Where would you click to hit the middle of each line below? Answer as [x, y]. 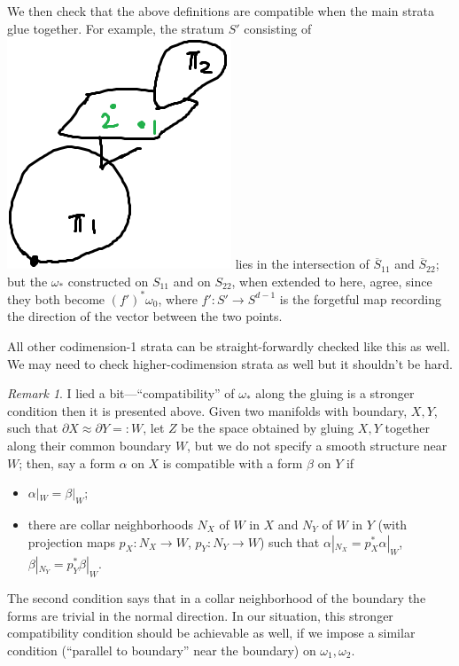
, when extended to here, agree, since [332, 281]
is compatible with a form [233, 462]
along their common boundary [89, 446]
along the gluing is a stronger [335, 393]
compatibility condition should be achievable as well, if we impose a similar [211, 633]
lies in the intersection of [302, 264]
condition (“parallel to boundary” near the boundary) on [162, 650]
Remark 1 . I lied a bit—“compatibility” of [121, 393]
